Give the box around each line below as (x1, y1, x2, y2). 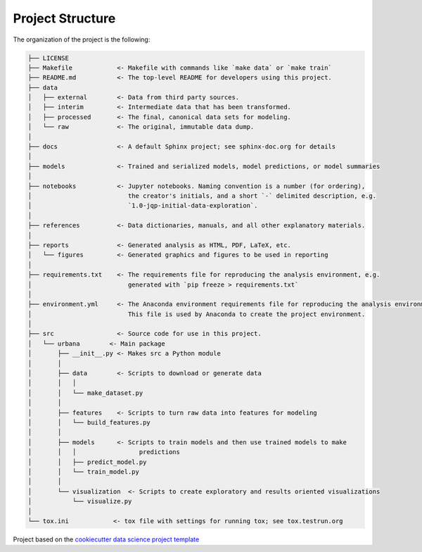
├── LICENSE (27, 54, 70, 62)
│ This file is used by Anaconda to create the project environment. (27, 310, 366, 318)
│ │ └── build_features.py (27, 418, 151, 426)
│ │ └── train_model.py (27, 468, 140, 475)
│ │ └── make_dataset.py (27, 389, 143, 397)
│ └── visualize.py (27, 497, 132, 506)
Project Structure (13, 11, 116, 26)
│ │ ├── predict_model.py (27, 458, 147, 466)
